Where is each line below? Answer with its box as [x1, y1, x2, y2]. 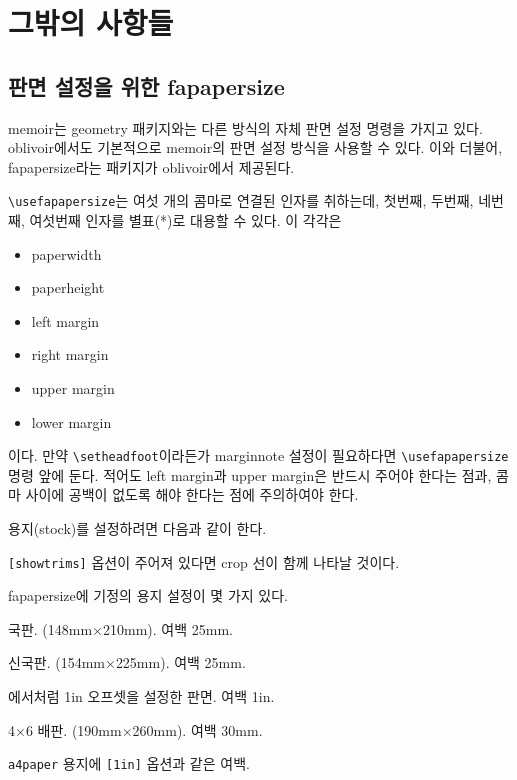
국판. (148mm [8, 618, 93, 639]
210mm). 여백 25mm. [103, 618, 233, 639]
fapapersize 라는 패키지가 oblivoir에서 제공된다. [8, 156, 295, 177]
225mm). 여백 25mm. [115, 652, 246, 673]
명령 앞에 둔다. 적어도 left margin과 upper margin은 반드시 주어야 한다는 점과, [8, 464, 492, 485]
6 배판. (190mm [25, 719, 122, 740]
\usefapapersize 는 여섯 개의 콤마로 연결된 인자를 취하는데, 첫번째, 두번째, [8, 190, 474, 211]
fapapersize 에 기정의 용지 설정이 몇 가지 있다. [8, 585, 288, 606]
